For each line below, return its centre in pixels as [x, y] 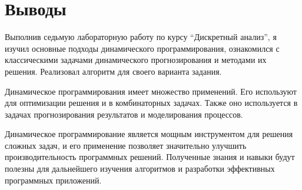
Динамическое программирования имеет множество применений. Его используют [151, 91]
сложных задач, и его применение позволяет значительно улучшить [126, 145]
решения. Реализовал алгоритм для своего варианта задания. [113, 71]
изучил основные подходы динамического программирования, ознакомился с [142, 48]
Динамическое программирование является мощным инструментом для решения [149, 134]
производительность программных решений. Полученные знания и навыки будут [150, 157]
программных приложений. [53, 180]
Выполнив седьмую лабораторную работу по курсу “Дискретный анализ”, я [141, 37]
